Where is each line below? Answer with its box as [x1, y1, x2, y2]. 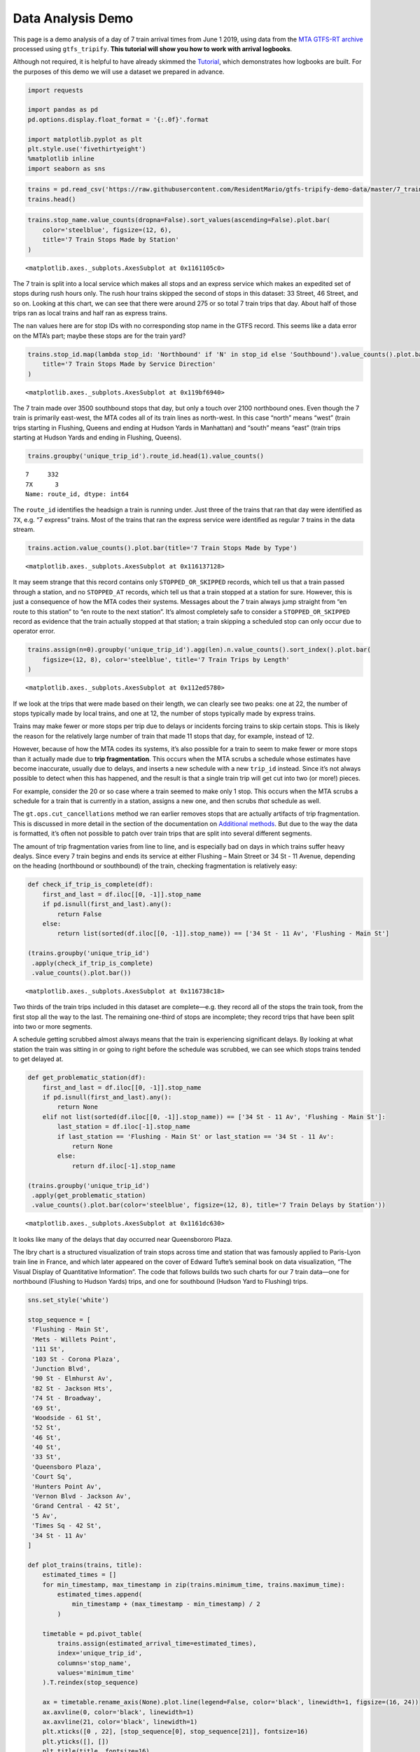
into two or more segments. [13, 1022, 92, 1031]
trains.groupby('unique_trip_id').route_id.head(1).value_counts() [27, 452, 265, 460]
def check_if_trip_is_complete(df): [27, 880, 154, 889]
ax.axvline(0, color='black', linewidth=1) [42, 1708, 194, 1716]
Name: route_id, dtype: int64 [25, 490, 129, 498]
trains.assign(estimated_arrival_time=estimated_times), [57, 1639, 257, 1647]
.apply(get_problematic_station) [31, 1191, 146, 1199]
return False [57, 910, 102, 918]
